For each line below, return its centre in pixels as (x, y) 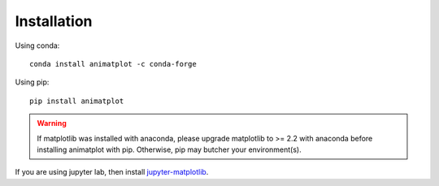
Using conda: (37, 45)
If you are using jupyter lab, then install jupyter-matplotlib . (112, 172)
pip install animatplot (77, 101)
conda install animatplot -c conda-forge (113, 64)
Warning (52, 123)
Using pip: (32, 82)
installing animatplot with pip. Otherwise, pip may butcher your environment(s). (169, 149)
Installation (54, 21)
